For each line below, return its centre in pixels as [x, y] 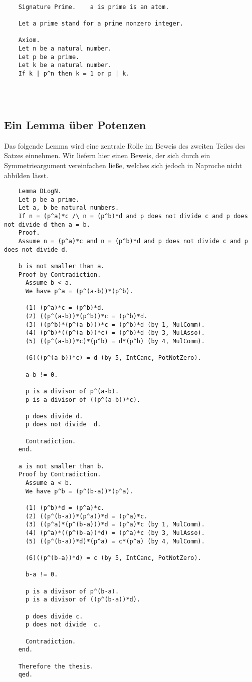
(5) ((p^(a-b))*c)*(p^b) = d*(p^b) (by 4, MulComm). [115, 341]
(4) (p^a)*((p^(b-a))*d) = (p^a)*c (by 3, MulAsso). [115, 533]
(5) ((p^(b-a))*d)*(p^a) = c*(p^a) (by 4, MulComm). [115, 541]
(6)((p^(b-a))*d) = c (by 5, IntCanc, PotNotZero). [113, 558]
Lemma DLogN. [40, 191]
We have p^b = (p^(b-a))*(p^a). [79, 491]
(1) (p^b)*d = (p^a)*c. [65, 508]
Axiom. [29, 40]
